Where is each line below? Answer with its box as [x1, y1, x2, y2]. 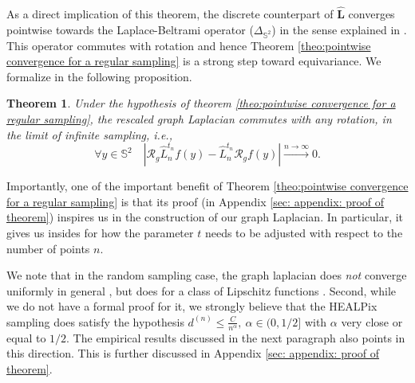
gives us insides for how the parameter [6, 224, 194, 240]
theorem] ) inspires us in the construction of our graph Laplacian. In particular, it [6, 209, 404, 225]
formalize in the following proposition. [6, 68, 192, 84]
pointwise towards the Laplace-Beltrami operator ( [6, 21, 254, 37]
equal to [6, 329, 46, 346]
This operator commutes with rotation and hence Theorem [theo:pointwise [6, 37, 371, 53]
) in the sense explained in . [271, 21, 407, 37]
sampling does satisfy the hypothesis [6, 313, 184, 330]
